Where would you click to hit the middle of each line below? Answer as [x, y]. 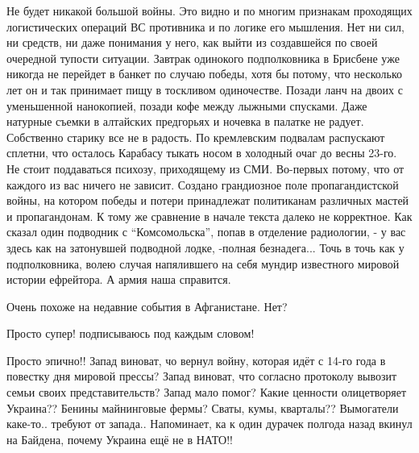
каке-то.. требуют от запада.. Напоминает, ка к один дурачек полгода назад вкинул [209, 424]
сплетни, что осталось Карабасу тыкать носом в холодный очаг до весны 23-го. [202, 153]
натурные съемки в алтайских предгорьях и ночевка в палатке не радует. [185, 121]
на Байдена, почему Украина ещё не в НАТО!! [120, 439]
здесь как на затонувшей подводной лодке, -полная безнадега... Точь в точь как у [205, 247]
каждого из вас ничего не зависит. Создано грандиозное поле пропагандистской [203, 184]
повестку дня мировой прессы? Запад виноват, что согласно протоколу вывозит [202, 376]
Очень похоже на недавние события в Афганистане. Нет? [147, 306]
